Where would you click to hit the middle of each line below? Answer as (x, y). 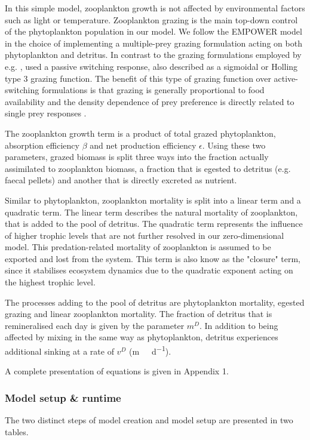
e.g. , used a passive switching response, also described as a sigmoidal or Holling (151, 66)
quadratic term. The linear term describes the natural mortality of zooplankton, (151, 212)
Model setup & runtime (63, 397)
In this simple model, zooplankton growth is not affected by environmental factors (155, 8)
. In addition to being (239, 325)
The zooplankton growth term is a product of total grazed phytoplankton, (140, 133)
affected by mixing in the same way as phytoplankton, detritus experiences (142, 337)
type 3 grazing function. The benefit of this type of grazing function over (138, 78)
